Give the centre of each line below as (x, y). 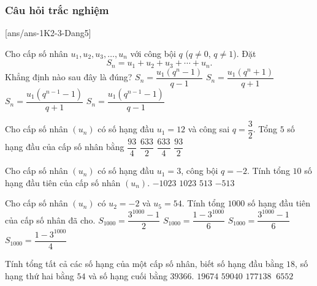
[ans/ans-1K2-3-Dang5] (48, 33)
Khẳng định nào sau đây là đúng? (69, 77)
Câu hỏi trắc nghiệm (57, 9)
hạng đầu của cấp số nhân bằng (65, 147)
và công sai (209, 129)
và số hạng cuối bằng (128, 275)
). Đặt (245, 53)
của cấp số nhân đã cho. (50, 220)
